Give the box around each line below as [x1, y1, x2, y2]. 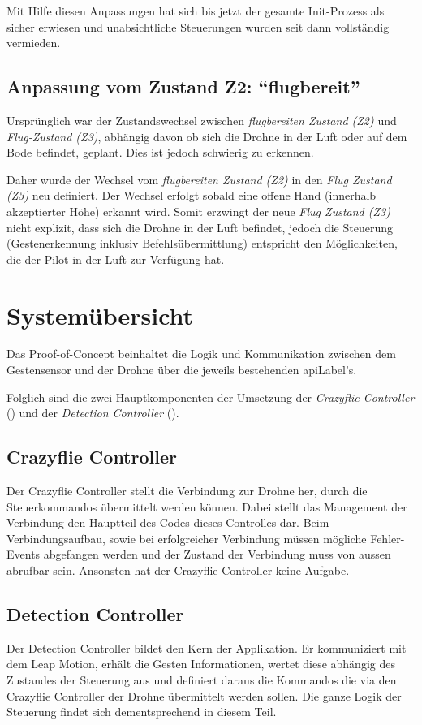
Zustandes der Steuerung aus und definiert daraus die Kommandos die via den [6, 671, 397, 688]
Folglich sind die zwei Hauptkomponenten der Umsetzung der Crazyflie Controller [6, 388, 415, 405]
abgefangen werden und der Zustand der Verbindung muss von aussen [43, 546, 391, 563]
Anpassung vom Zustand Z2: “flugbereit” [6, 74, 360, 99]
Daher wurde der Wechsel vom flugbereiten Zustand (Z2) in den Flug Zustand [6, 170, 392, 188]
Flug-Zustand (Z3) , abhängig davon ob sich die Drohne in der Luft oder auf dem [6, 127, 407, 145]
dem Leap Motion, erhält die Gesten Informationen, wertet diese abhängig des [6, 655, 395, 672]
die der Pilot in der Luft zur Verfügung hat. [6, 250, 225, 267]
